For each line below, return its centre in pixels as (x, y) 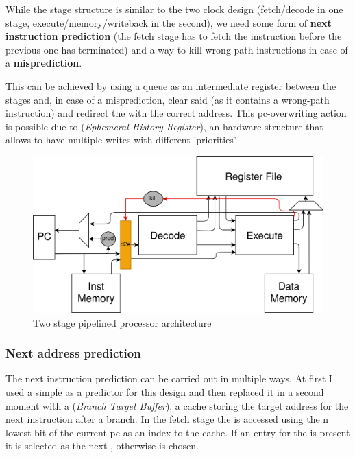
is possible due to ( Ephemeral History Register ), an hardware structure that (164, 126)
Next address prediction (73, 353)
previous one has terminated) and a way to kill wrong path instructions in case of (177, 49)
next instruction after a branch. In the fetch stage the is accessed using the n (167, 419)
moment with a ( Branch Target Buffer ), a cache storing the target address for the (177, 405)
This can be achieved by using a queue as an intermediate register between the (171, 85)
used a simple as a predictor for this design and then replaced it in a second (165, 392)
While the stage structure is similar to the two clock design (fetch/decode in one (174, 9)
